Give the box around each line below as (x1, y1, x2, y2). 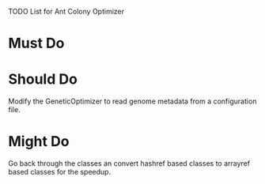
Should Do (8, 70, 78, 88)
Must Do (8, 35, 65, 52)
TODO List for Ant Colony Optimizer (8, 7, 125, 16)
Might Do (8, 133, 70, 151)
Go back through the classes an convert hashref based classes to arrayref (8, 159, 251, 168)
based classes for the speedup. (8, 167, 112, 177)
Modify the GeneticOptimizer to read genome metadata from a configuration (8, 96, 257, 106)
